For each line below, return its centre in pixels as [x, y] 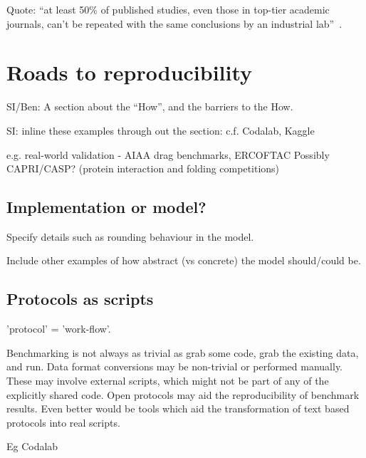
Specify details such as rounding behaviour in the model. [130, 236]
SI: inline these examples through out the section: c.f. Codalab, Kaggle [161, 130]
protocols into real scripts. [63, 422]
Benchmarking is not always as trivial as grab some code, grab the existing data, [183, 352]
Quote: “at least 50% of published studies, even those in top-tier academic [168, 9]
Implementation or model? [106, 207]
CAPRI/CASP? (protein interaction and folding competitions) [143, 168]
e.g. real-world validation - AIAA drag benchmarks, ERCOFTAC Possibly [168, 154]
